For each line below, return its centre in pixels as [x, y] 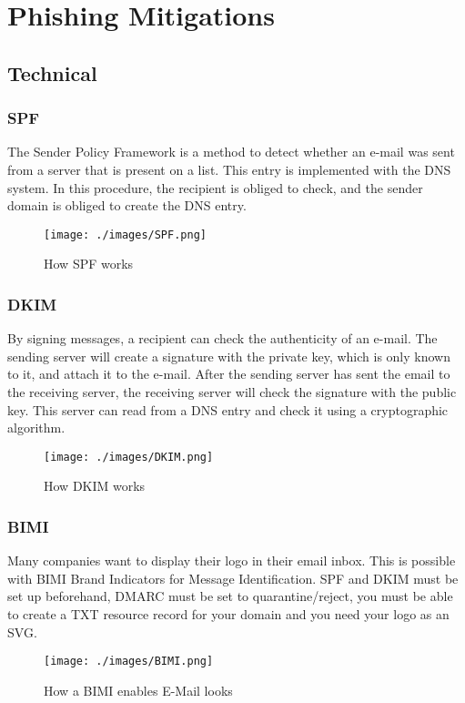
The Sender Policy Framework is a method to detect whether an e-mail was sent [231, 152]
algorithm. [36, 428]
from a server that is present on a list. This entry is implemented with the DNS [229, 169]
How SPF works [89, 264]
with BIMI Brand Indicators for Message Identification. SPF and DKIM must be [233, 578]
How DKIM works [95, 486]
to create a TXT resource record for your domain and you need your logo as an [228, 614]
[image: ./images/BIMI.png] [129, 662]
